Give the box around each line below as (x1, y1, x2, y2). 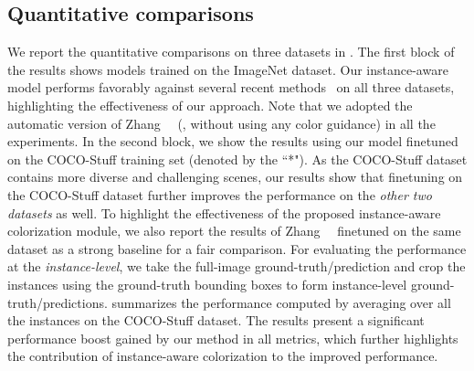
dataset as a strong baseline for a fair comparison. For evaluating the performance (7, 238, 467, 258)
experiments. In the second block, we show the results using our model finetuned (7, 132, 458, 151)
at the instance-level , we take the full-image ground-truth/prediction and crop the (7, 257, 466, 276)
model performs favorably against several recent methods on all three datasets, (7, 78, 455, 97)
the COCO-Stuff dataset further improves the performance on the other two (7, 185, 432, 204)
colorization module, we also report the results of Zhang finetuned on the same (7, 221, 461, 240)
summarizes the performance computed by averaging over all (111, 292, 451, 312)
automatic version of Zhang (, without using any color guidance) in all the (7, 113, 436, 132)
